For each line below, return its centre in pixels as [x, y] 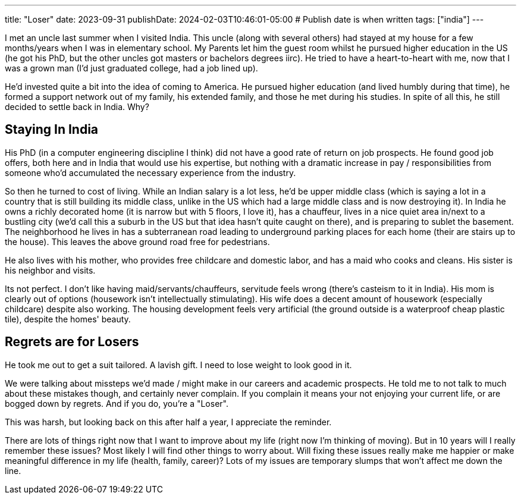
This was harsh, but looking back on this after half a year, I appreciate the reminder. [168, 422]
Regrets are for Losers [72, 342]
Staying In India [52, 130]
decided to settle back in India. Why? [77, 107]
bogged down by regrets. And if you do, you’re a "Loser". [117, 403]
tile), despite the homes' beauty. [68, 319]
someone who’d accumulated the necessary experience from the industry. [150, 172]
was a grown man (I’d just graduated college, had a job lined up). [131, 68]
